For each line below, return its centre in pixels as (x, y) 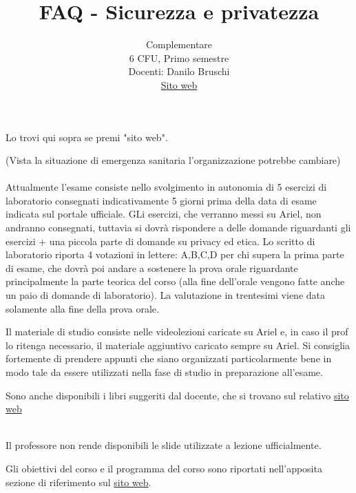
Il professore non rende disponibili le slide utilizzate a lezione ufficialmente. (164, 445)
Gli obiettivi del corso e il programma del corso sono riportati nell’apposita (164, 468)
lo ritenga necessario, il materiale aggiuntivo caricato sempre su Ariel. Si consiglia (178, 345)
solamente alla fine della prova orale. (82, 308)
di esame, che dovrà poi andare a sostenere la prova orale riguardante (152, 268)
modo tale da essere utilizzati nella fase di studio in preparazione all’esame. (164, 372)
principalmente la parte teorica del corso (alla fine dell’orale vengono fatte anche (175, 281)
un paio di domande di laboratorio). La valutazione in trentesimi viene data (165, 295)
